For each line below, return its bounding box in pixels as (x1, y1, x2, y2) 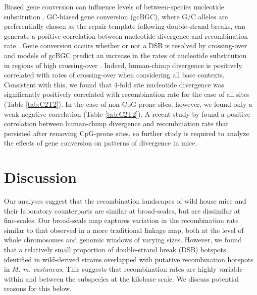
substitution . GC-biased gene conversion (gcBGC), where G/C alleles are (4, 11, 228, 21)
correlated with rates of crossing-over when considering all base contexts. (4, 70, 225, 80)
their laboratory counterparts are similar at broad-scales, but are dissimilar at (4, 205, 241, 216)
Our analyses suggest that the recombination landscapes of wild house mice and (4, 196, 247, 206)
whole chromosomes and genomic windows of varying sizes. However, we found (4, 234, 242, 245)
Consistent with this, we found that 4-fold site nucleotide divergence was (4, 79, 224, 89)
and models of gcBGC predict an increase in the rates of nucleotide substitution (4, 50, 247, 60)
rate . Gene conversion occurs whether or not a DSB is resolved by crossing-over (4, 40, 247, 51)
